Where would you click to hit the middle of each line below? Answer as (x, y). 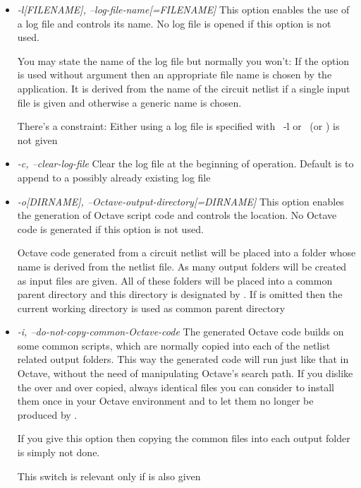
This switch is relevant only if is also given (109, 476)
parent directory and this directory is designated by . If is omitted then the (180, 294)
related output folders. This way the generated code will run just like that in (183, 359)
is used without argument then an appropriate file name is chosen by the (175, 75)
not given (37, 139)
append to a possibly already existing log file (114, 177)
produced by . (47, 414)
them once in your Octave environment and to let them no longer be (165, 401)
